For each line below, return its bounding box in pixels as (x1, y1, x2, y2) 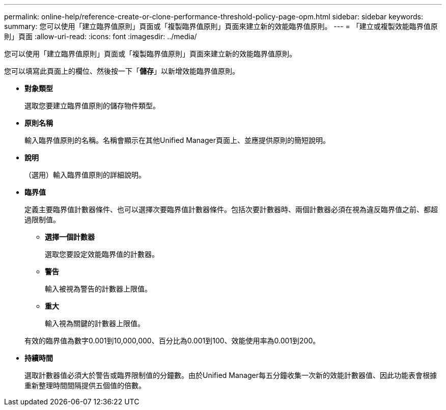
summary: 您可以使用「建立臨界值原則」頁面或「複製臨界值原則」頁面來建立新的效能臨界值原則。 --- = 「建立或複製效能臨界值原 (4, 22, 438, 31)
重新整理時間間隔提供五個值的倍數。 (24, 381, 146, 390)
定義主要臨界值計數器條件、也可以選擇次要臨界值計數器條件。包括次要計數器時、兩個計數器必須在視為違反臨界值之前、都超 (24, 205, 438, 214)
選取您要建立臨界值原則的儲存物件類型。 (24, 101, 160, 110)
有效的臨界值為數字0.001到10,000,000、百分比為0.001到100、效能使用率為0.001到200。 (24, 336, 320, 345)
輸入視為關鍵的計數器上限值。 (45, 319, 145, 328)
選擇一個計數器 (45, 232, 95, 241)
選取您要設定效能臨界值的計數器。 (45, 250, 159, 258)
